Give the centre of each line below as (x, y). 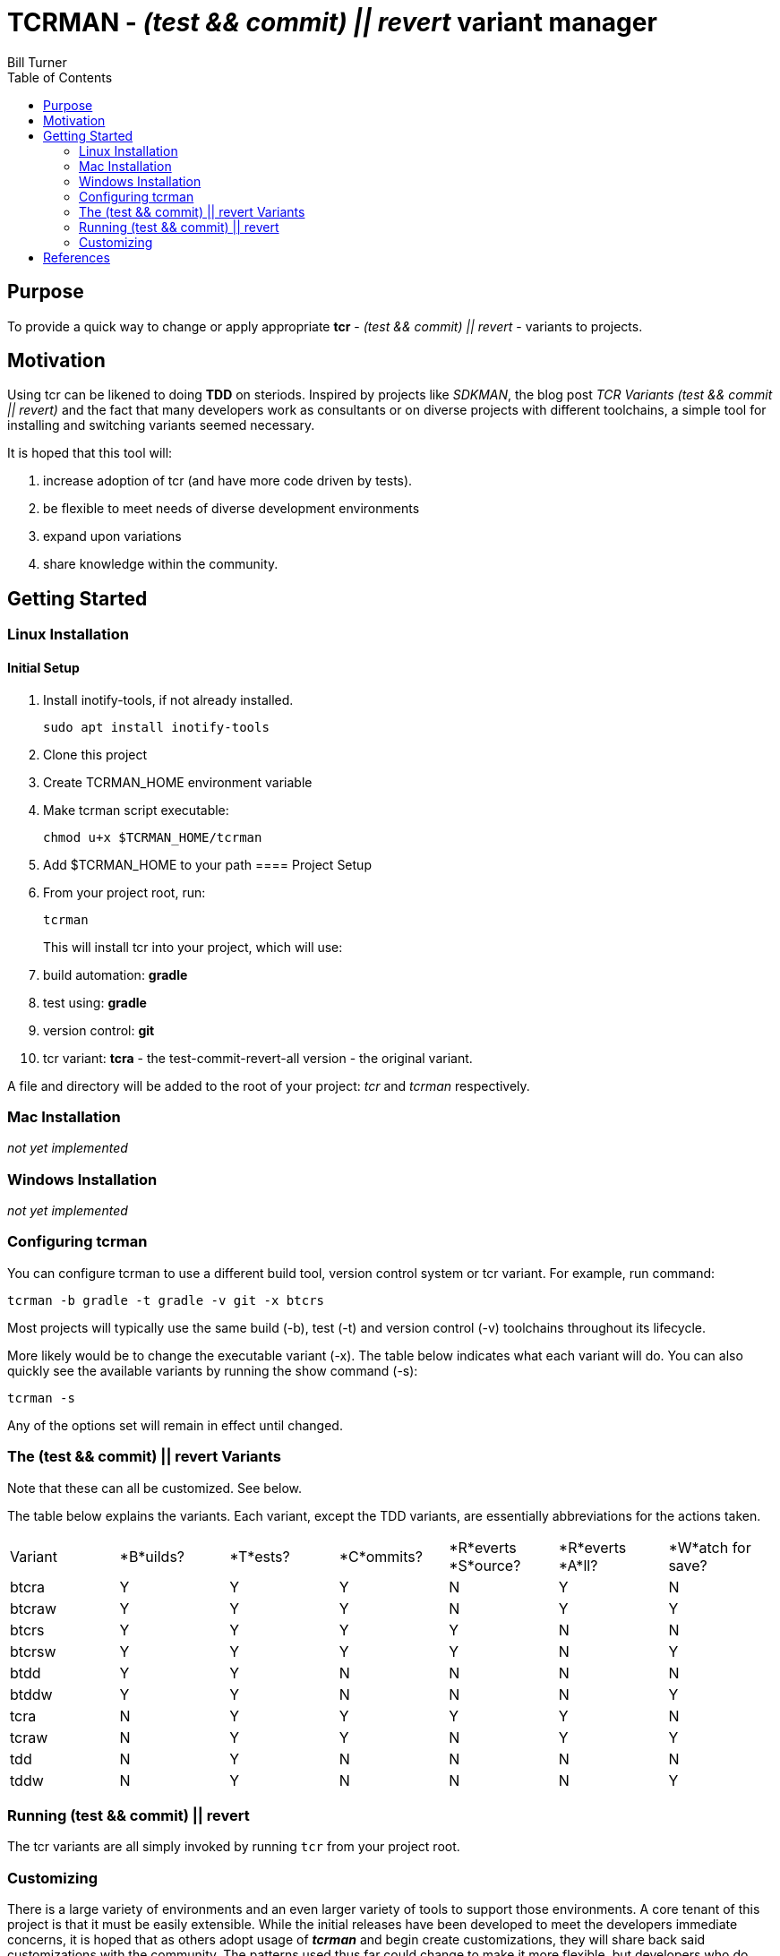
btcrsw (33, 1651)
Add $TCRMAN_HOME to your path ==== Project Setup (207, 864)
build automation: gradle (116, 974)
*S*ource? (485, 1565)
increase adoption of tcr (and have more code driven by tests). (228, 481)
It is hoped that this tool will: (90, 453)
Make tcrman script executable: (136, 810)
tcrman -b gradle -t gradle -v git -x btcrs (166, 1300)
